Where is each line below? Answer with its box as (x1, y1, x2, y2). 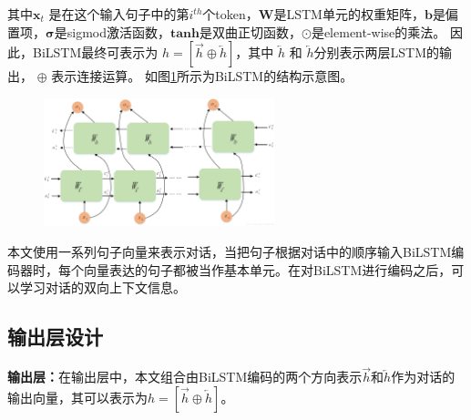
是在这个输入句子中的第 (48, 5, 189, 23)
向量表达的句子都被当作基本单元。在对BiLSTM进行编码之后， (83, 260, 452, 279)
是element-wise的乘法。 (311, 22, 446, 41)
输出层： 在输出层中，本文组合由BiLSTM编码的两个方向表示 (7, 367, 363, 386)
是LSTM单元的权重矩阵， (273, 5, 425, 23)
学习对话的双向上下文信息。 (19, 278, 186, 297)
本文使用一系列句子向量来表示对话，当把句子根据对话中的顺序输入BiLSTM (7, 241, 452, 261)
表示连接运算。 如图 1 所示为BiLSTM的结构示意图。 (51, 67, 353, 86)
